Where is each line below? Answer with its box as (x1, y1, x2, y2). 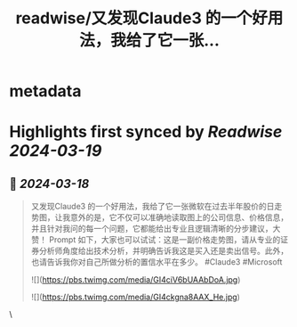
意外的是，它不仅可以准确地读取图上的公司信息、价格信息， (69, 212, 289, 223)
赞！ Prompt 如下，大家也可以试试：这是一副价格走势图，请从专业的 (30, 234, 281, 245)
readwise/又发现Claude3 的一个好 (15, 8, 269, 29)
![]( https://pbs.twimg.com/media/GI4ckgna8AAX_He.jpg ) (30, 291, 240, 303)
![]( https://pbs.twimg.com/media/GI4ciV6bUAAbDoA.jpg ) (30, 274, 241, 285)
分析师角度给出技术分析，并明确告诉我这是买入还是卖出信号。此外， (38, 246, 289, 257)
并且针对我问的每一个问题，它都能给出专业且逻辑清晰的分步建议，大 (30, 224, 281, 234)
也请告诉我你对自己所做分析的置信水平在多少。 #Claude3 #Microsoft (30, 257, 283, 267)
